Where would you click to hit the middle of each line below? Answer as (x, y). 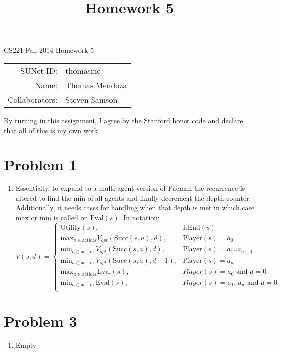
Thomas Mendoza (96, 85)
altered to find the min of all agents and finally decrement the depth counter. (133, 198)
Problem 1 (41, 164)
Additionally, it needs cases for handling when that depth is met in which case (135, 208)
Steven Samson (92, 99)
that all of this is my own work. (52, 130)
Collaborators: (33, 99)
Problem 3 (41, 320)
